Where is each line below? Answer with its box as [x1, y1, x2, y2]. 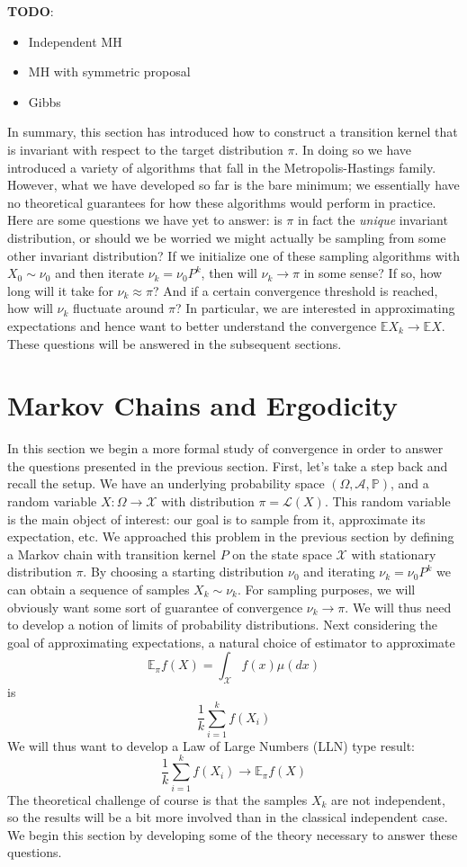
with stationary [351, 544, 436, 563]
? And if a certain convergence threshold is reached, [152, 281, 438, 299]
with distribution [161, 492, 255, 510]
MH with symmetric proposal [28, 62, 191, 81]
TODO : [7, 2, 54, 20]
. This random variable [324, 492, 451, 510]
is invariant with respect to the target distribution [7, 139, 283, 158]
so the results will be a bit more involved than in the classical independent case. [7, 808, 448, 827]
